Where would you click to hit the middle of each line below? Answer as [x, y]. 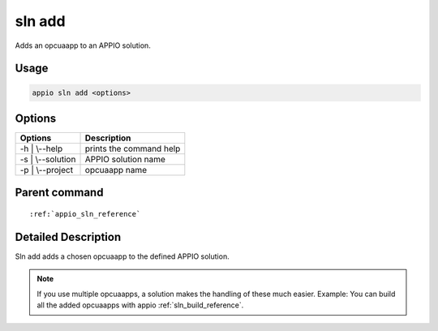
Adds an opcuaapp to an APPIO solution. [83, 45]
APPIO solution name [125, 160]
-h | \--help [41, 148]
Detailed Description [68, 236]
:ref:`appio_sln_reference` [85, 214]
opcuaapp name [116, 170]
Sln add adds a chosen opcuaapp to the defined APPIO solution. [122, 256]
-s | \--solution [48, 160]
